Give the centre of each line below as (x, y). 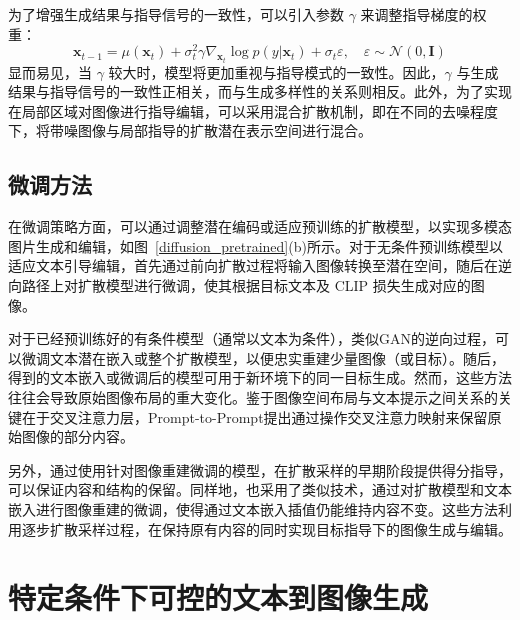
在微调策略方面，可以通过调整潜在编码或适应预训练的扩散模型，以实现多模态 (260, 226)
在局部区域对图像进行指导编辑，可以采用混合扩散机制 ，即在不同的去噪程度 (253, 110)
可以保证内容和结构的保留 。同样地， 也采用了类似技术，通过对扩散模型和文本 (260, 489)
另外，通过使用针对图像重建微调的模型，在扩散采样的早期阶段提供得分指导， (260, 469)
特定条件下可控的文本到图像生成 (218, 597)
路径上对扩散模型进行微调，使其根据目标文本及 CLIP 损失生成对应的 (246, 285)
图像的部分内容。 (77, 436)
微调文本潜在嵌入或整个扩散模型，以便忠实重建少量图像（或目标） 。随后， (263, 357)
